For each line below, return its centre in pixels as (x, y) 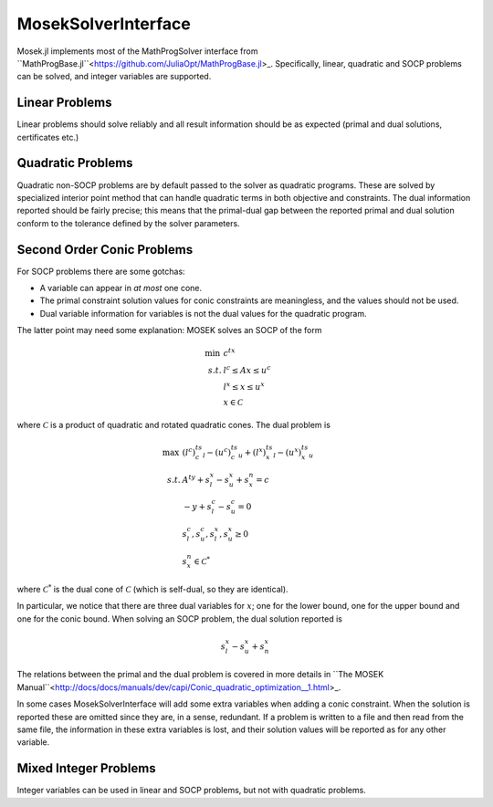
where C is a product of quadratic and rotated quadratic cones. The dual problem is (173, 425)
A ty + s (196, 479)
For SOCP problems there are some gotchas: (101, 271)
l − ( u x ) (288, 453)
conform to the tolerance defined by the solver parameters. (129, 223)
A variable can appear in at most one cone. (121, 288)
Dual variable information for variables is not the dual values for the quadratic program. (203, 313)
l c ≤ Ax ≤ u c (247, 369)
